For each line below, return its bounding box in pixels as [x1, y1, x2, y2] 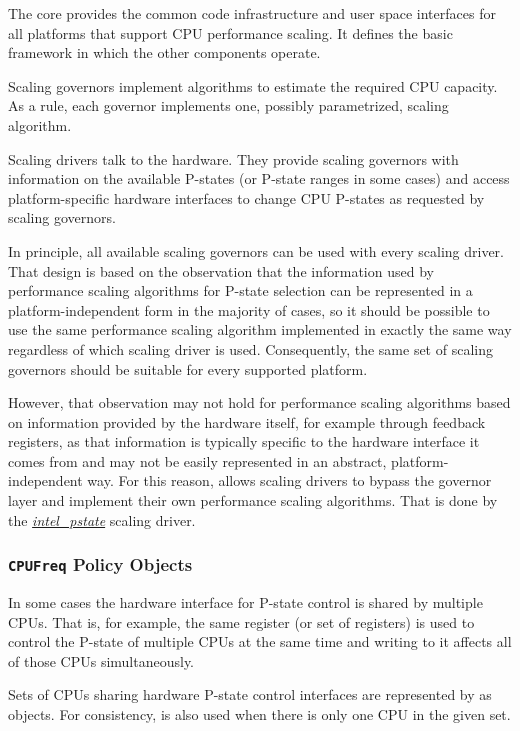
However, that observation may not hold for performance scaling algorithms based [8, 392, 511, 413]
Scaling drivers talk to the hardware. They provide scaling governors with [8, 148, 459, 169]
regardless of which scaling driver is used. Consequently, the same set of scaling [8, 338, 493, 359]
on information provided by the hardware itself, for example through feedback [8, 411, 486, 432]
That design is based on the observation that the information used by [8, 260, 434, 281]
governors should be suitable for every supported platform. [8, 358, 368, 379]
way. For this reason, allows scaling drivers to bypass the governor [87, 470, 492, 491]
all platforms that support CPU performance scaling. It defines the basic [8, 22, 453, 43]
